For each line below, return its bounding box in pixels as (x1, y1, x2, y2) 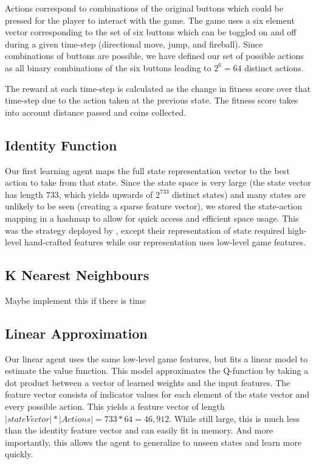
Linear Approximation (5, 323, 148, 342)
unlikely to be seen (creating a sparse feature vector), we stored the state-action (5, 200, 302, 213)
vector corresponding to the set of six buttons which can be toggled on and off (5, 26, 297, 38)
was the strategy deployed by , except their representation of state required (5, 223, 285, 236)
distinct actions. (244, 61, 304, 74)
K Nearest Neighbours (5, 265, 149, 284)
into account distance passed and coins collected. (5, 105, 187, 118)
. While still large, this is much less (169, 412, 300, 424)
